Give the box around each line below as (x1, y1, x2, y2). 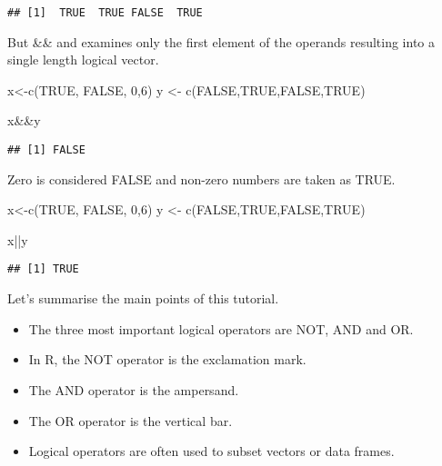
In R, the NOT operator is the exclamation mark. (28, 350, 306, 369)
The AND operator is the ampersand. (28, 380, 239, 399)
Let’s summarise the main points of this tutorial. (7, 289, 279, 308)
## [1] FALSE (7, 144, 85, 157)
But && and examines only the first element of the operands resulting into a (7, 32, 436, 51)
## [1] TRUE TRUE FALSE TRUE (7, 6, 203, 19)
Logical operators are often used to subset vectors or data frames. (28, 441, 395, 461)
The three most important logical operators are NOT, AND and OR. (28, 319, 414, 338)
